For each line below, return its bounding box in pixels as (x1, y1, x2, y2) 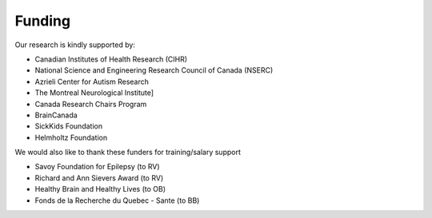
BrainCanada (34, 110, 78, 120)
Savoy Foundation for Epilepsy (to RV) (34, 162, 160, 172)
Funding (14, 12, 71, 30)
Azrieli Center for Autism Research (34, 77, 150, 86)
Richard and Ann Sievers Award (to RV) (34, 172, 164, 183)
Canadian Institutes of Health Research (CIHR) (34, 54, 188, 64)
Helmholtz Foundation (34, 133, 108, 142)
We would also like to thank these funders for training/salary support (14, 148, 242, 157)
